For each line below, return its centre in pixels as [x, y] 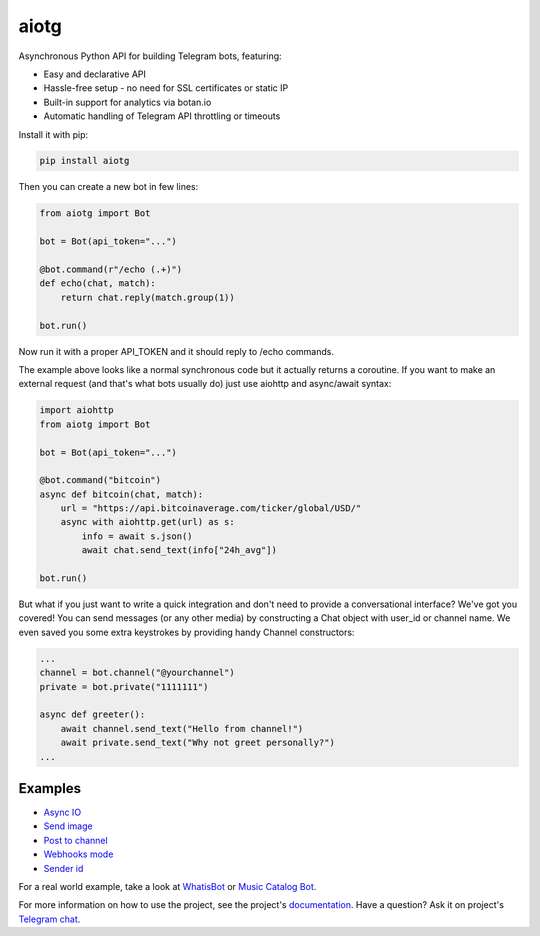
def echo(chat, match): [98, 283]
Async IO [62, 812]
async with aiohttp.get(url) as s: [147, 522]
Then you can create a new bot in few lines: [108, 187]
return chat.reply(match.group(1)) [147, 297]
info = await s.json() [137, 536]
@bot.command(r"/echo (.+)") [111, 269]
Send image [68, 826]
